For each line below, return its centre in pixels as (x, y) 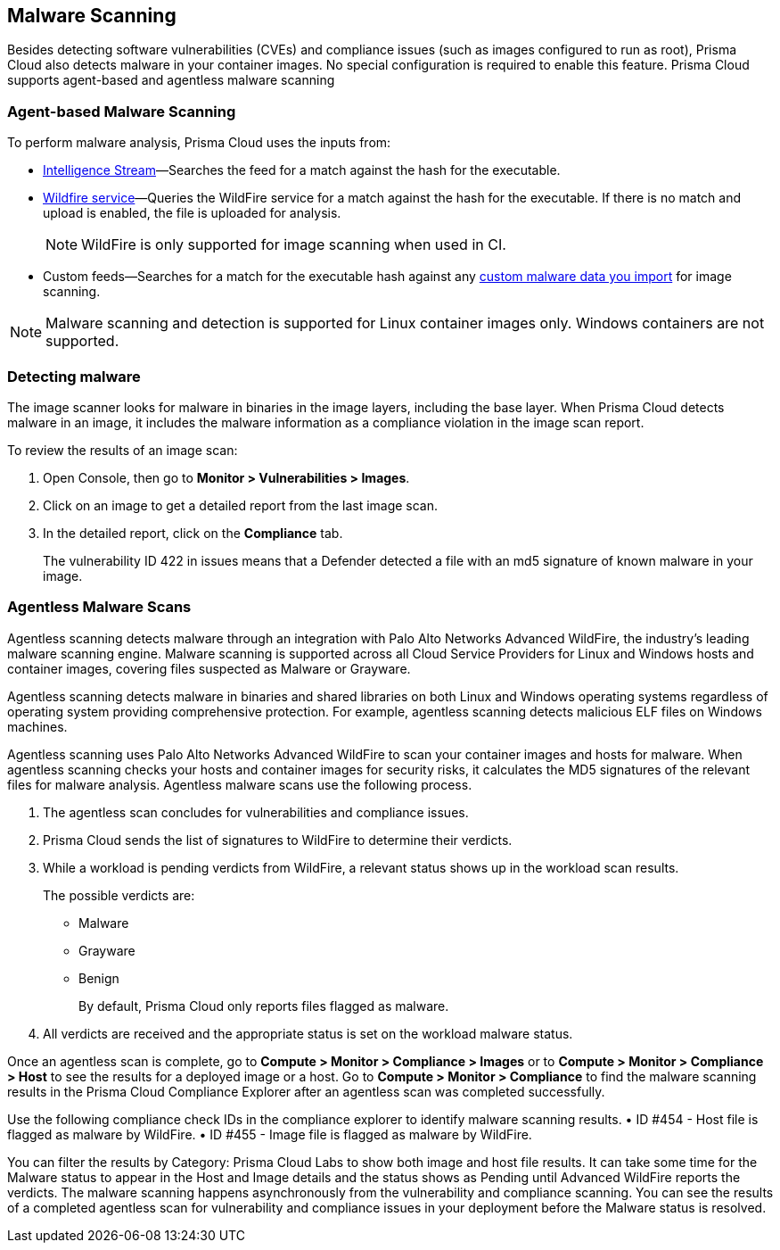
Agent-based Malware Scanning (122, 111)
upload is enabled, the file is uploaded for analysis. (192, 213)
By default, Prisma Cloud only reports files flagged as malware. (264, 1006)
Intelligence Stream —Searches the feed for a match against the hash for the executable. (302, 170)
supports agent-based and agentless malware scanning (171, 80)
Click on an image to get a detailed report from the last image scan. (241, 505)
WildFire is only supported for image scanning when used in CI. (294, 245)
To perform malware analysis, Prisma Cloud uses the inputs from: (199, 143)
